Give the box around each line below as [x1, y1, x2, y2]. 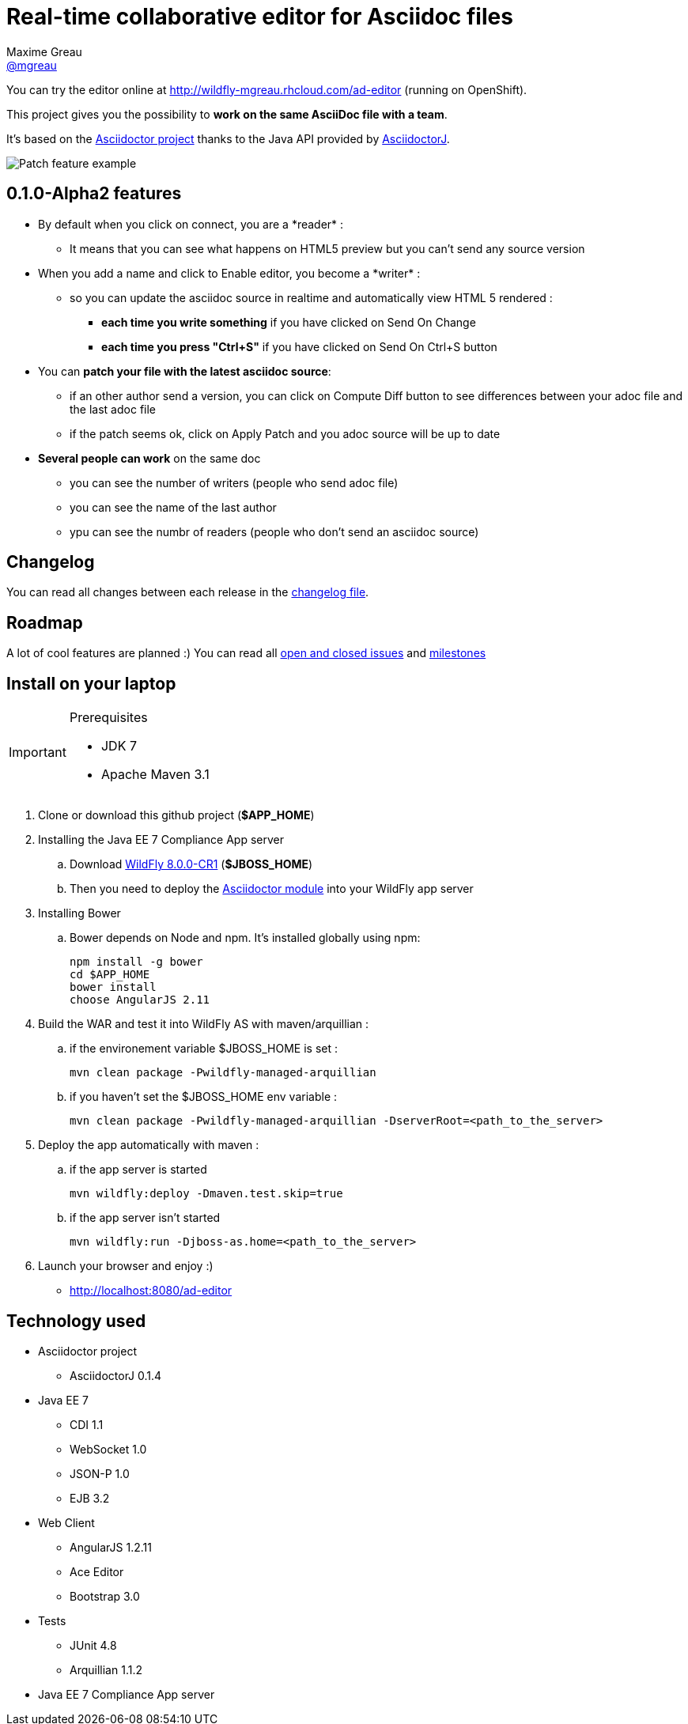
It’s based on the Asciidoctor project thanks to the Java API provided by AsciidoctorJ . [6, 131, 450, 146]
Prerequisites [69, 709, 148, 726]
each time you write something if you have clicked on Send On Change [101, 315, 476, 329]
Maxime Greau [6, 44, 82, 59]
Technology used [6, 1310, 146, 1331]
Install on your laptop [6, 673, 176, 694]
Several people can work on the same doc [38, 451, 261, 465]
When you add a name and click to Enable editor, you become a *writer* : [38, 266, 421, 280]
